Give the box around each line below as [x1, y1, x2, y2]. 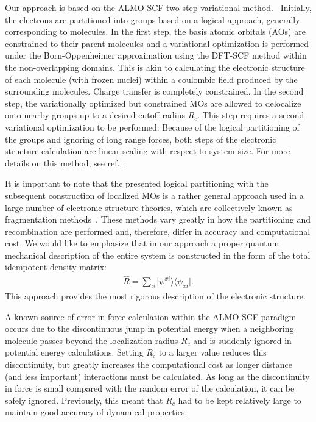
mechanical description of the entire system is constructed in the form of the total [5, 248, 311, 261]
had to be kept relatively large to [178, 393, 301, 406]
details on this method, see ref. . [5, 156, 127, 169]
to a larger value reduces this [158, 346, 267, 359]
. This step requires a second [197, 109, 304, 121]
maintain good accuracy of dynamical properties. [5, 406, 188, 418]
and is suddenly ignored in [193, 334, 292, 346]
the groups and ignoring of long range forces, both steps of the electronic [5, 132, 276, 145]
